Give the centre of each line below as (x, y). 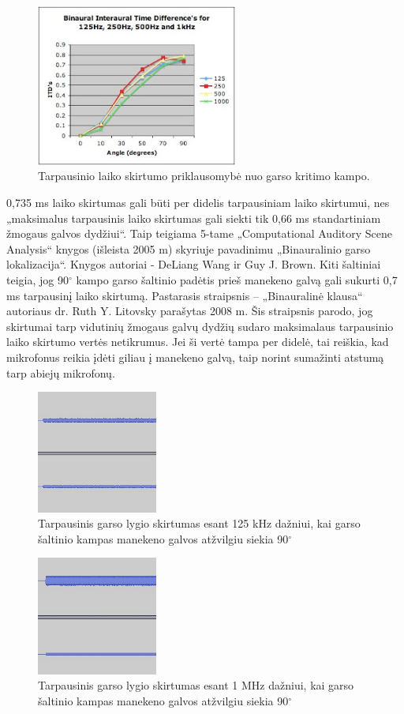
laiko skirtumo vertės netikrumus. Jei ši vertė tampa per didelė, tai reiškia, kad (198, 342)
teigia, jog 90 (37, 279)
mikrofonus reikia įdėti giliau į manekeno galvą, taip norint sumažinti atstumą (195, 357)
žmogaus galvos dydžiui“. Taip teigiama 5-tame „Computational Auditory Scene (200, 233)
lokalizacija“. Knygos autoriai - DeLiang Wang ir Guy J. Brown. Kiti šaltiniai (194, 264)
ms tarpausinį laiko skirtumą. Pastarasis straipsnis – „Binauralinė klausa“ (185, 295)
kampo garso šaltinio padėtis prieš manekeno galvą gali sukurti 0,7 (237, 279)
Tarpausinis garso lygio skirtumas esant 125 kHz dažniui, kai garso (199, 523)
